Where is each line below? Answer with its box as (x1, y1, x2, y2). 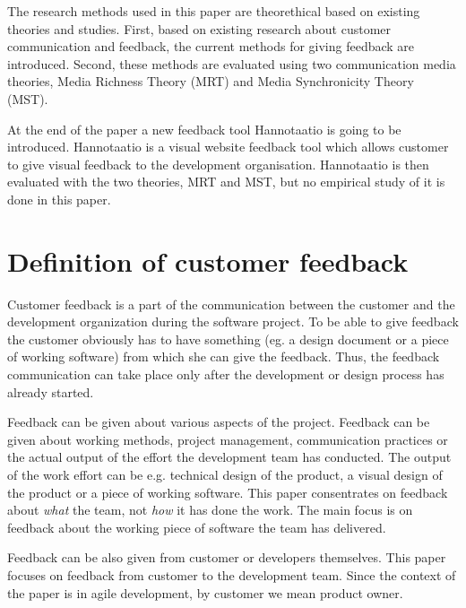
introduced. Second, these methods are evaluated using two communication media (7, 54, 456, 73)
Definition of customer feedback (7, 242, 409, 279)
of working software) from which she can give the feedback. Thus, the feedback (7, 347, 440, 366)
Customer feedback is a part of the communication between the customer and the (7, 294, 455, 313)
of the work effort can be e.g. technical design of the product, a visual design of (7, 465, 443, 483)
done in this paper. (7, 189, 111, 208)
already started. (7, 382, 94, 401)
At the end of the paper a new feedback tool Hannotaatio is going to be (7, 119, 401, 138)
